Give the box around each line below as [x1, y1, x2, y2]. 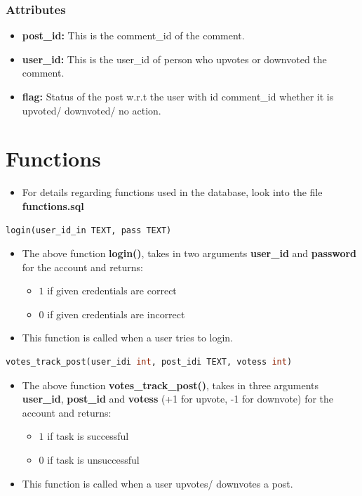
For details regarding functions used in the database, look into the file [22, 185, 323, 200]
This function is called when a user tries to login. [22, 330, 234, 345]
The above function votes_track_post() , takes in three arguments [22, 377, 319, 392]
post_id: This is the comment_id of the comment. [22, 28, 245, 43]
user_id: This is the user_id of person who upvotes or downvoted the [22, 51, 327, 66]
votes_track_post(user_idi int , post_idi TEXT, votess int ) [6, 357, 293, 367]
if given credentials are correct [47, 283, 177, 298]
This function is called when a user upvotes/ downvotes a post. [22, 476, 293, 490]
